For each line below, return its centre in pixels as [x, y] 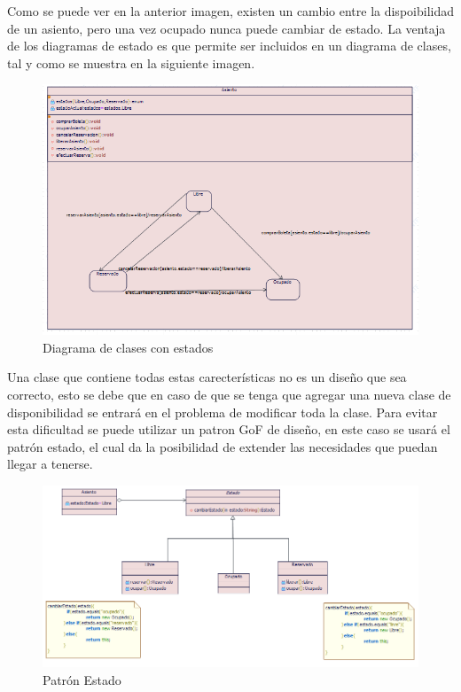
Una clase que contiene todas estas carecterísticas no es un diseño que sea [207, 377]
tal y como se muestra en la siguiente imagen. [131, 62]
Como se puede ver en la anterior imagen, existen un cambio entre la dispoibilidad [230, 11]
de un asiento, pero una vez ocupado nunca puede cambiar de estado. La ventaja [227, 28]
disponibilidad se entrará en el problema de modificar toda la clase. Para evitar [223, 412]
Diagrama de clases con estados [128, 347]
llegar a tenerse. [50, 464]
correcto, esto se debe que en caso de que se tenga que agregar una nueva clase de [229, 395]
